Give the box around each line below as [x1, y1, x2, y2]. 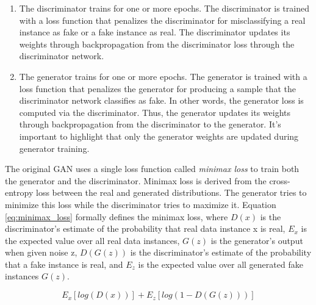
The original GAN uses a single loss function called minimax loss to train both [5, 162, 300, 175]
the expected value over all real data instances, [5, 234, 180, 246]
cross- [269, 174, 290, 187]
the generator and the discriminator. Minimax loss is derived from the [5, 174, 267, 187]
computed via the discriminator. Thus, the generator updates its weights [19, 106, 291, 118]
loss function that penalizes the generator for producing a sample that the [19, 82, 296, 95]
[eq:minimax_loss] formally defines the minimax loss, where [5, 210, 228, 223]
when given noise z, [5, 246, 77, 259]
